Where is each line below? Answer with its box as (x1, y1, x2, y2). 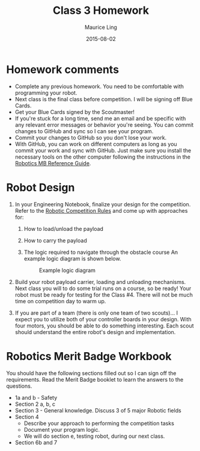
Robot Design (6, 180, 75, 194)
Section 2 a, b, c (14, 400, 56, 408)
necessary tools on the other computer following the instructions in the (14, 153, 191, 160)
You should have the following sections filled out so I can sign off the (6, 369, 177, 377)
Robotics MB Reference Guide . (14, 159, 91, 166)
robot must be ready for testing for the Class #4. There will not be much (14, 291, 193, 298)
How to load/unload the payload (23, 225, 104, 232)
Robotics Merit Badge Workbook (6, 349, 172, 363)
